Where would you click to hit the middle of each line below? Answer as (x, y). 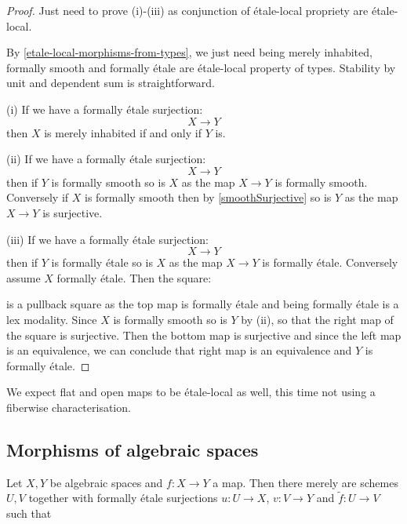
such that (29, 513)
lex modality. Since (52, 319)
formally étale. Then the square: (134, 277)
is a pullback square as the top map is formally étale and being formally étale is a (203, 304)
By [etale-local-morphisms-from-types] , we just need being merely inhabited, (189, 52)
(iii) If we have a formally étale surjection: (107, 239)
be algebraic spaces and (106, 482)
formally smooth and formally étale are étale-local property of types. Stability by (201, 67)
